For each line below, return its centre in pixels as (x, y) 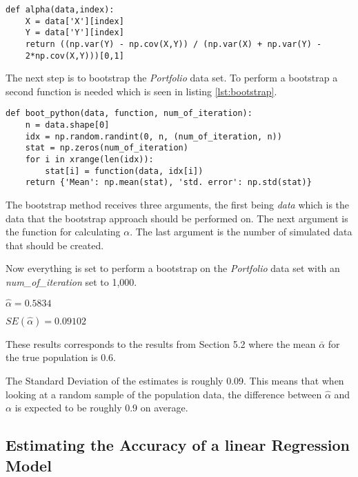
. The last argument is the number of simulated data (241, 232)
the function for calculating (63, 232)
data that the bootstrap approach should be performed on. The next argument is (177, 218)
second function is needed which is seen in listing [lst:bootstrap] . (141, 91)
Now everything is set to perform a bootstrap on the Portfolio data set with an (173, 268)
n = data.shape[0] (67, 125)
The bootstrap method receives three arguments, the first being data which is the (178, 205)
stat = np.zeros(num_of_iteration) (107, 148)
